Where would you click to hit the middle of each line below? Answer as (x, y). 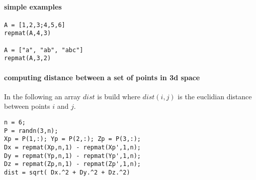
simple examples (33, 6)
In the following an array (42, 96)
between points (27, 106)
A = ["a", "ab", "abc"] (44, 50)
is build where (119, 96)
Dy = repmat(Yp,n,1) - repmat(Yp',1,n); (73, 156)
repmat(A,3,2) (28, 58)
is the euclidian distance (215, 96)
